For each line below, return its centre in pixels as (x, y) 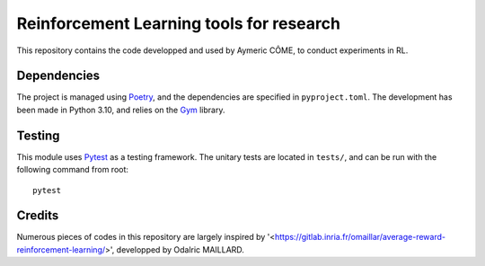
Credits (38, 216)
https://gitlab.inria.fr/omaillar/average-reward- (360, 237)
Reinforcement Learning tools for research (179, 23)
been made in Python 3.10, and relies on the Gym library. (121, 110)
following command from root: (73, 170)
